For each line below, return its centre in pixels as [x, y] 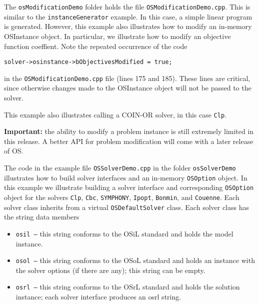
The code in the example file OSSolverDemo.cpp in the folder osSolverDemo [120, 168]
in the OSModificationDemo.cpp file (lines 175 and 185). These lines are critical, [127, 78]
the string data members [42, 217]
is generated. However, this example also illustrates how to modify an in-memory [128, 26]
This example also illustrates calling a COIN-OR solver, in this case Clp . [115, 114]
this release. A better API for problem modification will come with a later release [129, 141]
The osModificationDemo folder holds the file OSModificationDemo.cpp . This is [127, 6]
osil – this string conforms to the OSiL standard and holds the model [124, 233]
